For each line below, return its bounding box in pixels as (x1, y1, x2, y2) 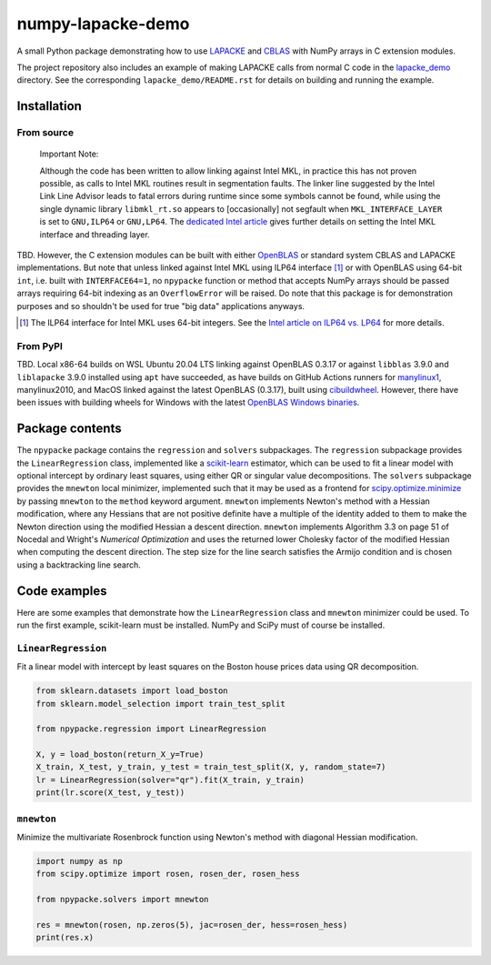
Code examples (16, 583, 107, 598)
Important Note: (39, 148, 99, 159)
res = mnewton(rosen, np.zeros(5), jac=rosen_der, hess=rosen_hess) (35, 920, 348, 930)
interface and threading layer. (39, 228, 150, 240)
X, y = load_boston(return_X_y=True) (35, 749, 205, 759)
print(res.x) (35, 932, 95, 943)
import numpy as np (35, 856, 123, 866)
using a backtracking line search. (16, 559, 141, 570)
